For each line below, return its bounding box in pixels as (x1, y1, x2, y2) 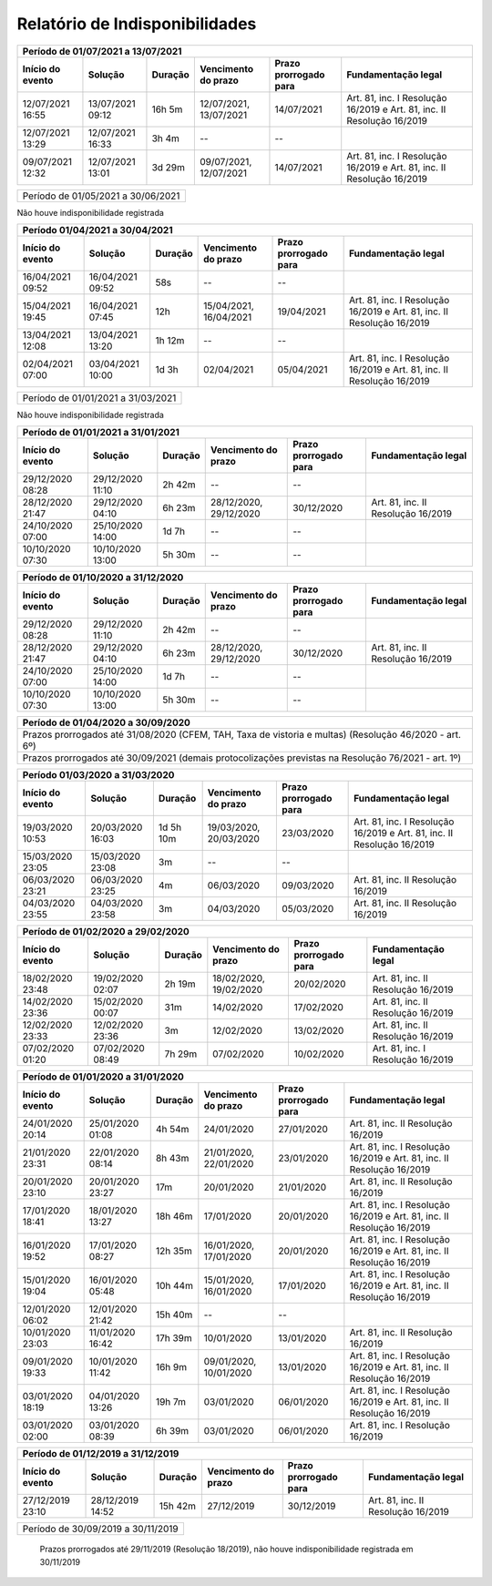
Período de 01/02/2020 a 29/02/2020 (22, 926, 190, 938)
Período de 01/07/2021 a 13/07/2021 (22, 45, 182, 57)
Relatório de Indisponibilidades (16, 14, 257, 34)
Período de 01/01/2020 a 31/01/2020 (22, 1070, 184, 1083)
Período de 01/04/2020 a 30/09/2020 (22, 716, 191, 729)
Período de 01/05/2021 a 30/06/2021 (22, 189, 180, 202)
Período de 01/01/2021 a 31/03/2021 (22, 392, 177, 404)
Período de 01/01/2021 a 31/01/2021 (22, 426, 180, 439)
